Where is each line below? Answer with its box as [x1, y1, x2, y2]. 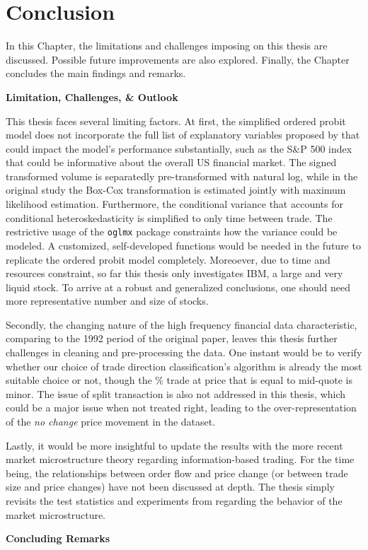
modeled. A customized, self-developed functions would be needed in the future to [6, 238, 361, 252]
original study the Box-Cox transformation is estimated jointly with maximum [6, 182, 346, 197]
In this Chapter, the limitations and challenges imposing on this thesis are [6, 38, 328, 53]
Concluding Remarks [6, 531, 110, 546]
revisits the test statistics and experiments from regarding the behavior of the [6, 493, 343, 508]
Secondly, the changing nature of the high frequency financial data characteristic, [6, 317, 357, 332]
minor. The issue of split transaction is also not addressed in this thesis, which [6, 386, 346, 401]
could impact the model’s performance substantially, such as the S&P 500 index [6, 141, 352, 156]
